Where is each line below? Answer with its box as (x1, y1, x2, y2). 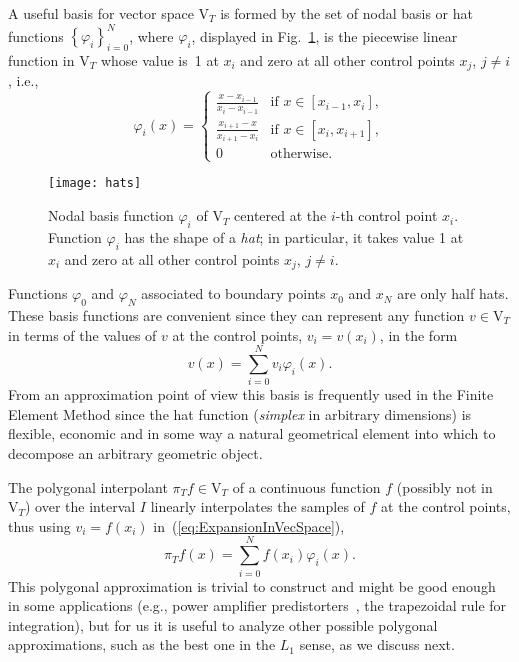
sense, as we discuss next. (299, 634, 455, 655)
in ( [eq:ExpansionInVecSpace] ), (153, 515, 345, 536)
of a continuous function (232, 476, 381, 497)
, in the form (379, 324, 458, 345)
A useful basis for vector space (8, 3, 194, 23)
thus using (8, 515, 71, 536)
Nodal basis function (48, 205, 174, 226)
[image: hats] (48, 176, 142, 191)
